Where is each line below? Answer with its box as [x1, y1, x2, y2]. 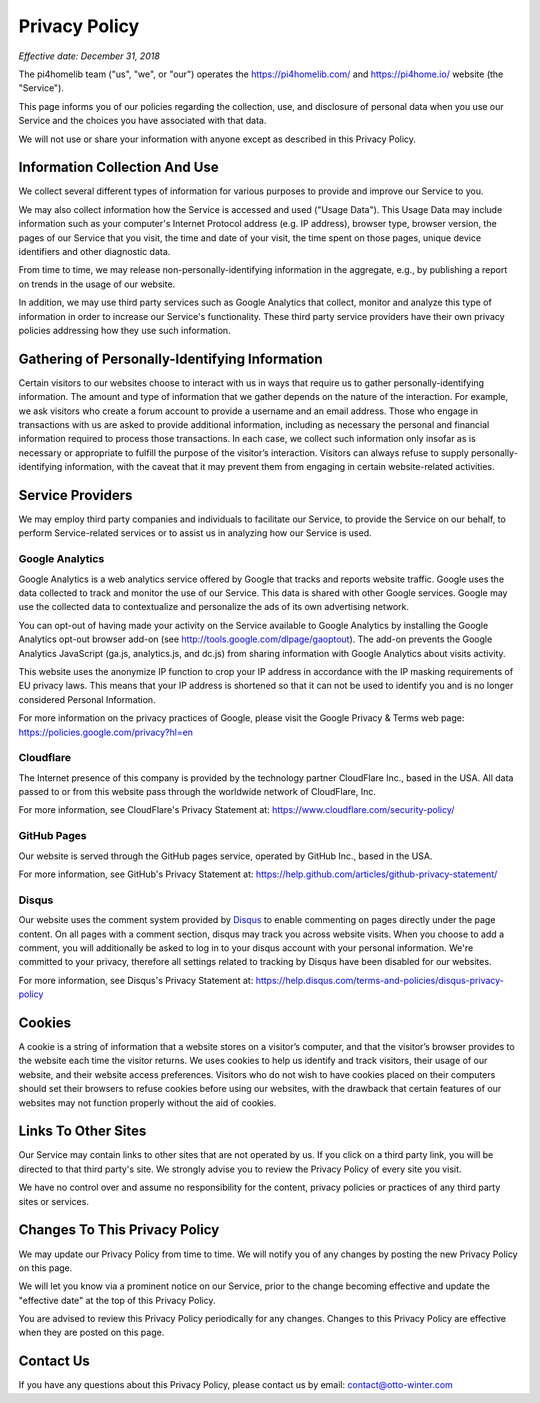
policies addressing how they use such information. [18, 324, 231, 336]
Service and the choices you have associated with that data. [18, 115, 267, 127]
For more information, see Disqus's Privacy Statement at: [18, 974, 254, 986]
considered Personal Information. [18, 693, 156, 705]
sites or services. [18, 1195, 90, 1207]
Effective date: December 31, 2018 [18, 50, 160, 62]
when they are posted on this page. [18, 1326, 165, 1339]
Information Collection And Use [18, 159, 219, 176]
